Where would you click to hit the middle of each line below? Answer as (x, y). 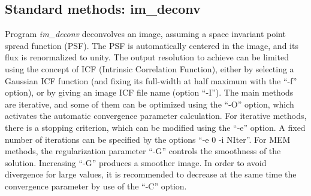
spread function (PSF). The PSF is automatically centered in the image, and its (152, 45)
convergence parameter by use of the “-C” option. (96, 186)
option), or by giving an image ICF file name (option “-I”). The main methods (149, 92)
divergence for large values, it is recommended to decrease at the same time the (151, 174)
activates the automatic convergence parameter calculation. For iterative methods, (156, 116)
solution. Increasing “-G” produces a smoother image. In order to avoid (136, 162)
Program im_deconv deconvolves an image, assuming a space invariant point (145, 34)
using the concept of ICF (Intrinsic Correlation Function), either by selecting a (150, 68)
